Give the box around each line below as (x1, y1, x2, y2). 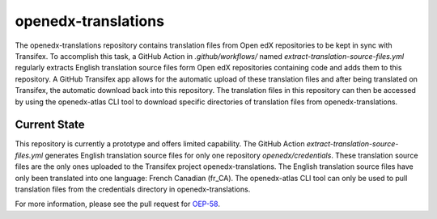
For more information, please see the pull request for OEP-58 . (15, 199, 221, 209)
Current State (15, 118, 85, 132)
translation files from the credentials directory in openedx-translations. (15, 184, 251, 194)
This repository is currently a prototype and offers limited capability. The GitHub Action (15, 139, 305, 149)
